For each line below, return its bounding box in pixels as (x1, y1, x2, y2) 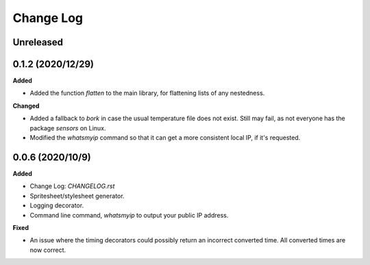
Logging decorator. (29, 201, 84, 209)
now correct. (29, 246, 66, 254)
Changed (12, 102, 40, 110)
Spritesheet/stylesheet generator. (29, 192, 125, 200)
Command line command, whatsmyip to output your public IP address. (29, 211, 229, 219)
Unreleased (12, 36, 64, 48)
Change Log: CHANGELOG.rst (29, 182, 115, 190)
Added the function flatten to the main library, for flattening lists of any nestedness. (29, 89, 265, 97)
